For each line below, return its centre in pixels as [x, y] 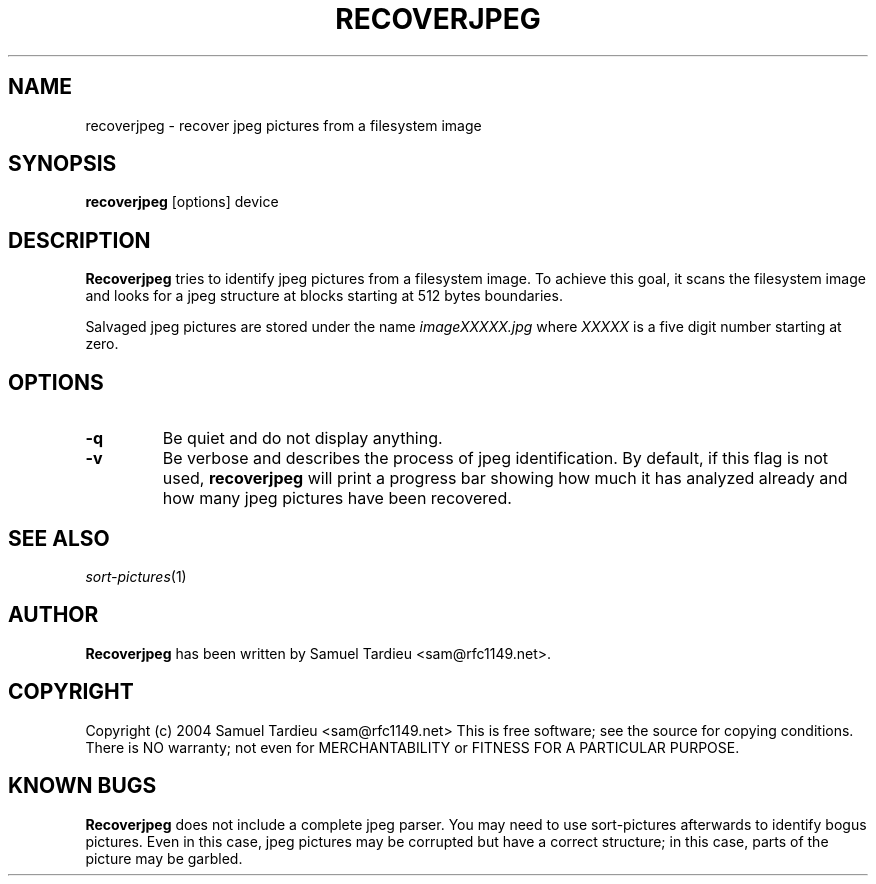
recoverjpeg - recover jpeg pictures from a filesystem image [283, 125]
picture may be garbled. [164, 858]
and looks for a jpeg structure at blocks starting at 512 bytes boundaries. [324, 296]
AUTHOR [53, 615]
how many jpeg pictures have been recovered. [337, 498]
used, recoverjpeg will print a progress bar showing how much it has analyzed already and [505, 478]
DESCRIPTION [79, 240]
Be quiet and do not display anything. [302, 438]
